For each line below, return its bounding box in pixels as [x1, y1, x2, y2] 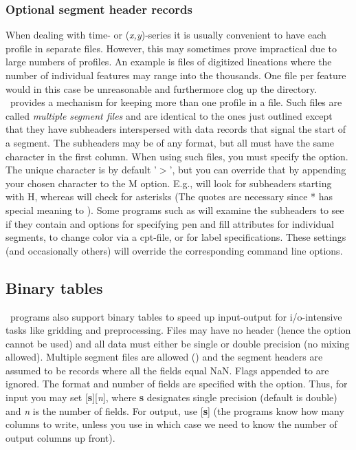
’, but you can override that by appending [169, 162, 346, 177]
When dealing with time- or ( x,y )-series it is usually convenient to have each [5, 28, 326, 42]
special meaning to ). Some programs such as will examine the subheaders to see [5, 202, 344, 217]
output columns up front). [5, 430, 115, 444]
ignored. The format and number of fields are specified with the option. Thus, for [5, 376, 348, 391]
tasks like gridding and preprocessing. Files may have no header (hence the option [5, 323, 351, 337]
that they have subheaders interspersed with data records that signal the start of [5, 122, 346, 136]
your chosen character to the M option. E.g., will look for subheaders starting [5, 175, 332, 190]
